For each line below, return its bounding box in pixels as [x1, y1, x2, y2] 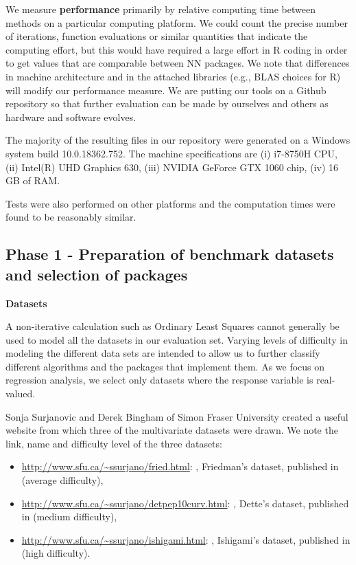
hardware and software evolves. [5, 109, 137, 124]
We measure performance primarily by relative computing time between [5, 2, 316, 16]
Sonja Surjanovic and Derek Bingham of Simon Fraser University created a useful [5, 409, 348, 423]
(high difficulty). [21, 546, 91, 560]
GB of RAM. [5, 173, 60, 188]
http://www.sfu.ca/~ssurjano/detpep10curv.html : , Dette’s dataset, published [21, 496, 349, 510]
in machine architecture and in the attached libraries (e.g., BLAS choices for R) [5, 69, 341, 83]
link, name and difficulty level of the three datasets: [5, 436, 222, 450]
